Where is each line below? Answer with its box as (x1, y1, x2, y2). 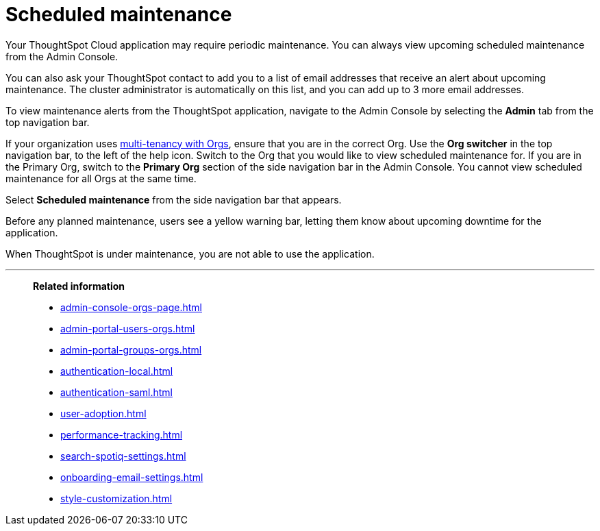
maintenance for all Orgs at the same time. (5, 172, 197, 184)
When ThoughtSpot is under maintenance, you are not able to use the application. (5, 247, 375, 260)
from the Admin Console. (5, 50, 118, 62)
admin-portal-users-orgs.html (60, 322, 195, 334)
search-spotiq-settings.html (60, 449, 186, 462)
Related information (33, 280, 125, 292)
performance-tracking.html (60, 428, 183, 441)
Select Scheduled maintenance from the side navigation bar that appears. (5, 193, 342, 206)
